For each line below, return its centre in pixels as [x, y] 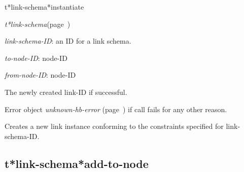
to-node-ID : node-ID [36, 58]
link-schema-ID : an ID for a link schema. [68, 41]
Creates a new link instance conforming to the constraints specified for [114, 126]
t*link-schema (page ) [38, 24]
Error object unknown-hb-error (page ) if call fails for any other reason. [116, 109]
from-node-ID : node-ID [40, 75]
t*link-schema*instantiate [44, 7]
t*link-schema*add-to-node [77, 163]
